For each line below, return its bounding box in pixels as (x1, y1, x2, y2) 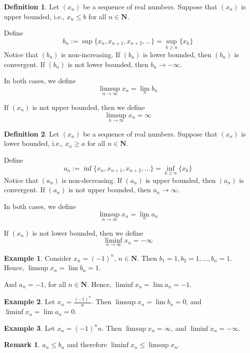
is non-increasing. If (61, 49, 121, 59)
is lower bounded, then (143, 49, 212, 59)
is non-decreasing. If (62, 175, 122, 185)
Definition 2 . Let (4, 128, 60, 139)
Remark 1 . (4, 339, 40, 350)
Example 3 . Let (4, 322, 55, 333)
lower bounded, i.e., (4, 138, 63, 148)
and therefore (66, 339, 107, 350)
